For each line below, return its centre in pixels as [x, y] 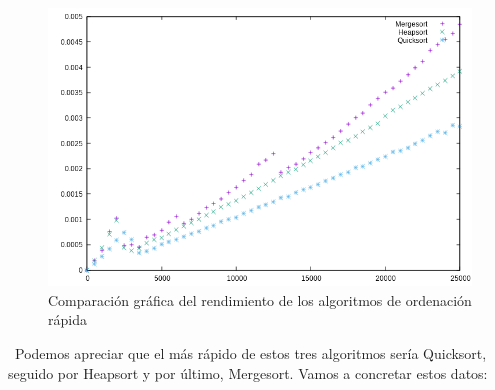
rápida [67, 319]
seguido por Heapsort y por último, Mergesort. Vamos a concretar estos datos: [248, 372]
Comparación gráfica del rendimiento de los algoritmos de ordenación [260, 299]
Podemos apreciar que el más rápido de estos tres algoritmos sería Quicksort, [250, 352]
